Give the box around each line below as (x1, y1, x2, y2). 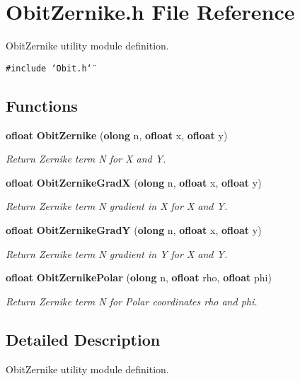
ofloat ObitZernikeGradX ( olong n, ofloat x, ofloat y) (6, 175, 262, 189)
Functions (6, 94, 78, 116)
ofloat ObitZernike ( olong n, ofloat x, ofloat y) (6, 127, 228, 142)
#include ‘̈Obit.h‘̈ (6, 63, 92, 74)
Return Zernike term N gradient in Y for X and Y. (6, 246, 228, 261)
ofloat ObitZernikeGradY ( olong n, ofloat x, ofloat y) (6, 222, 262, 237)
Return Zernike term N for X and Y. (6, 151, 166, 166)
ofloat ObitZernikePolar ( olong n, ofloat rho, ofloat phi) (6, 270, 272, 285)
